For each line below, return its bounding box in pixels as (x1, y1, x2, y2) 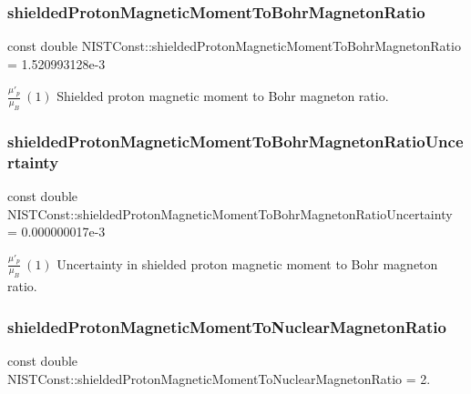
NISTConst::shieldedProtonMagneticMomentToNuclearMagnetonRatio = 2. (7, 369, 431, 388)
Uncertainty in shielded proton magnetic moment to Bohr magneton (56, 254, 438, 273)
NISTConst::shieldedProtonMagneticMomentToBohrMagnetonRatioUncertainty (7, 204, 453, 223)
